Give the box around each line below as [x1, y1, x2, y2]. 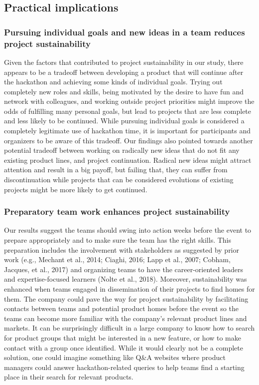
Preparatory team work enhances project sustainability [4, 205, 230, 218]
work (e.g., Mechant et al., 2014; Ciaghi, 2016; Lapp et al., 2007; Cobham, [4, 254, 231, 265]
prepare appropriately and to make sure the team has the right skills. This [4, 235, 232, 245]
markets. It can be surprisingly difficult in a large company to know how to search [4, 323, 255, 333]
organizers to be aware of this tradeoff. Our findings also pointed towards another [4, 135, 253, 145]
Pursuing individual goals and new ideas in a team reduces [4, 25, 245, 38]
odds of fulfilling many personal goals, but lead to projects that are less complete [4, 105, 252, 116]
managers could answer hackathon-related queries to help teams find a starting [4, 362, 245, 372]
